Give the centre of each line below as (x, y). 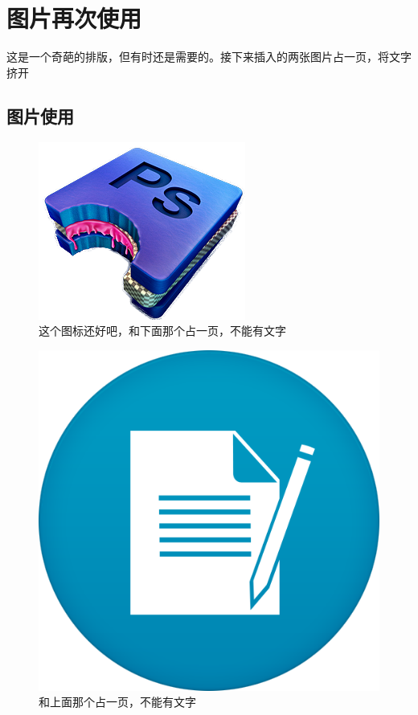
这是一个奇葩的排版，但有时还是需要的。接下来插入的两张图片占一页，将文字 (209, 57)
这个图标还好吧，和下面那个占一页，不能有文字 (162, 331)
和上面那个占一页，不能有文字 (117, 702)
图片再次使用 (74, 18)
